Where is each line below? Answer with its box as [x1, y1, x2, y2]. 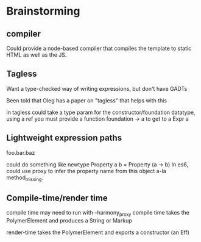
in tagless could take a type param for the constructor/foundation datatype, [6, 109, 196, 116]
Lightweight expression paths [6, 133, 122, 143]
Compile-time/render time [6, 193, 108, 203]
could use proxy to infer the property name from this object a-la [6, 167, 166, 174]
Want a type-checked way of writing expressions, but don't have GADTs [6, 85, 188, 92]
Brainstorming [6, 4, 80, 18]
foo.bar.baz [6, 149, 35, 156]
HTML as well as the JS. [6, 51, 67, 59]
